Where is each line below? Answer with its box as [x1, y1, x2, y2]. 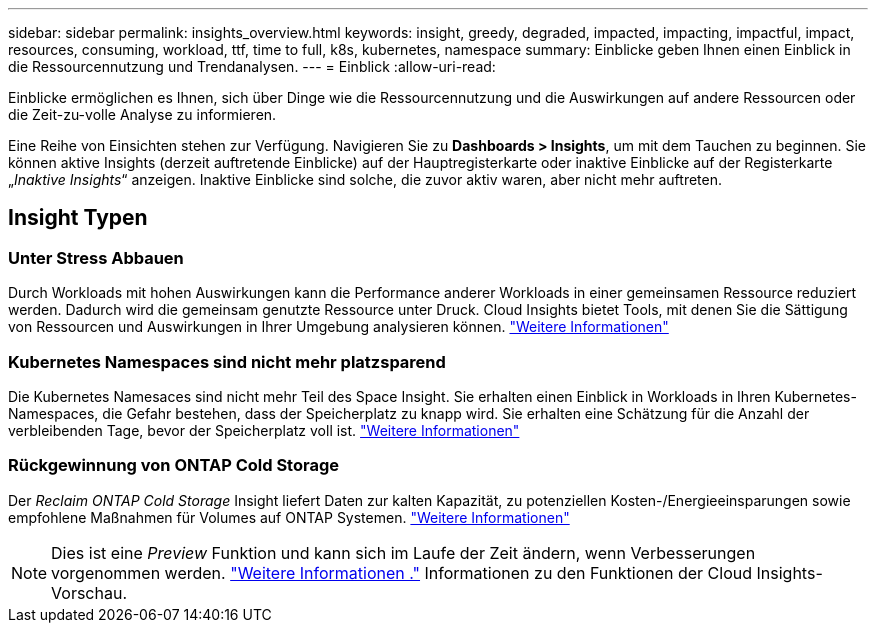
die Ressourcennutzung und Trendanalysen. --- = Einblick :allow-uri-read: [8, 58, 496, 75]
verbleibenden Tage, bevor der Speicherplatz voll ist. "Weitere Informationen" [8, 421, 520, 439]
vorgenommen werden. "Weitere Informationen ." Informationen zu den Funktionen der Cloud [51, 562, 753, 583]
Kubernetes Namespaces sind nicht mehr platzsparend [8, 351, 446, 372]
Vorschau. [51, 582, 128, 603]
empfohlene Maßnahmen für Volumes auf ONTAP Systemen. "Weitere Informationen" [8, 508, 570, 526]
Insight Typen [8, 205, 148, 231]
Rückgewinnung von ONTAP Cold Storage [8, 455, 340, 476]
